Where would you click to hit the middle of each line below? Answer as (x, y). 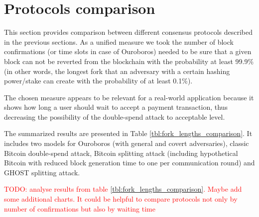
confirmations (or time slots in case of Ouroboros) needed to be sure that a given (128, 51)
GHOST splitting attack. (42, 172)
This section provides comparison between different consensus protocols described (129, 32)
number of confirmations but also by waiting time (80, 208)
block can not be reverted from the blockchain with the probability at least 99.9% (129, 61)
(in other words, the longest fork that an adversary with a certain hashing (117, 71)
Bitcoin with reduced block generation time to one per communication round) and (129, 163)
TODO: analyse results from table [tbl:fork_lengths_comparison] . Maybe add (123, 189)
